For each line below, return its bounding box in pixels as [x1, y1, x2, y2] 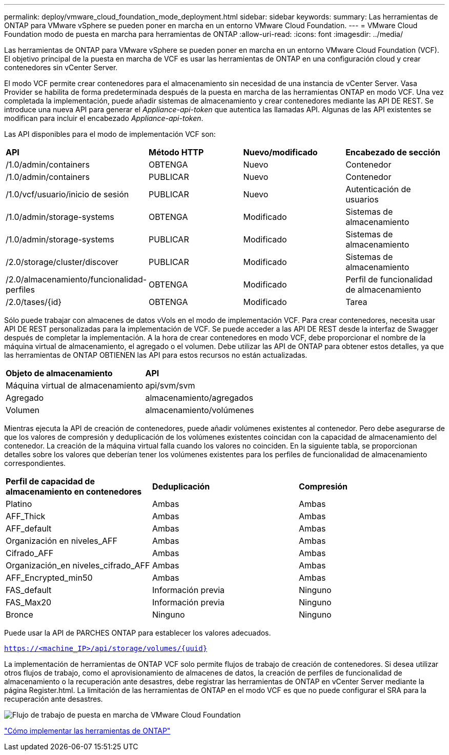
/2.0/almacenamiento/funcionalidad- [6, 274, 147, 284]
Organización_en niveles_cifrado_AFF [6, 560, 150, 570]
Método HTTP [149, 147, 204, 157]
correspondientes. [4, 459, 66, 467]
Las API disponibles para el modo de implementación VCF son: [4, 130, 216, 138]
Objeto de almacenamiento [6, 368, 113, 378]
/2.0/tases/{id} [6, 297, 62, 307]
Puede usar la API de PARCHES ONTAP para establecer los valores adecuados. [4, 628, 271, 637]
